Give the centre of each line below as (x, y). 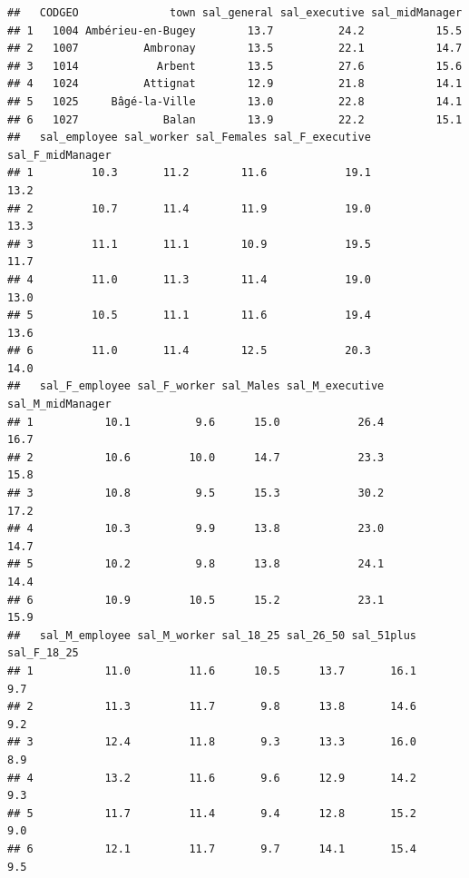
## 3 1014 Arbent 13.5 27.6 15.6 (235, 66)
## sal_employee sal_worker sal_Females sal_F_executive (189, 138)
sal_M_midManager (59, 404)
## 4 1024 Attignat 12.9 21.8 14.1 (235, 84)
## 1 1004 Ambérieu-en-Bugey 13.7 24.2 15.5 (235, 30)
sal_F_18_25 (43, 653)
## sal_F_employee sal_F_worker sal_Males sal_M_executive (196, 386)
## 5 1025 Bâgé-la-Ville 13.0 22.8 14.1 (235, 101)
